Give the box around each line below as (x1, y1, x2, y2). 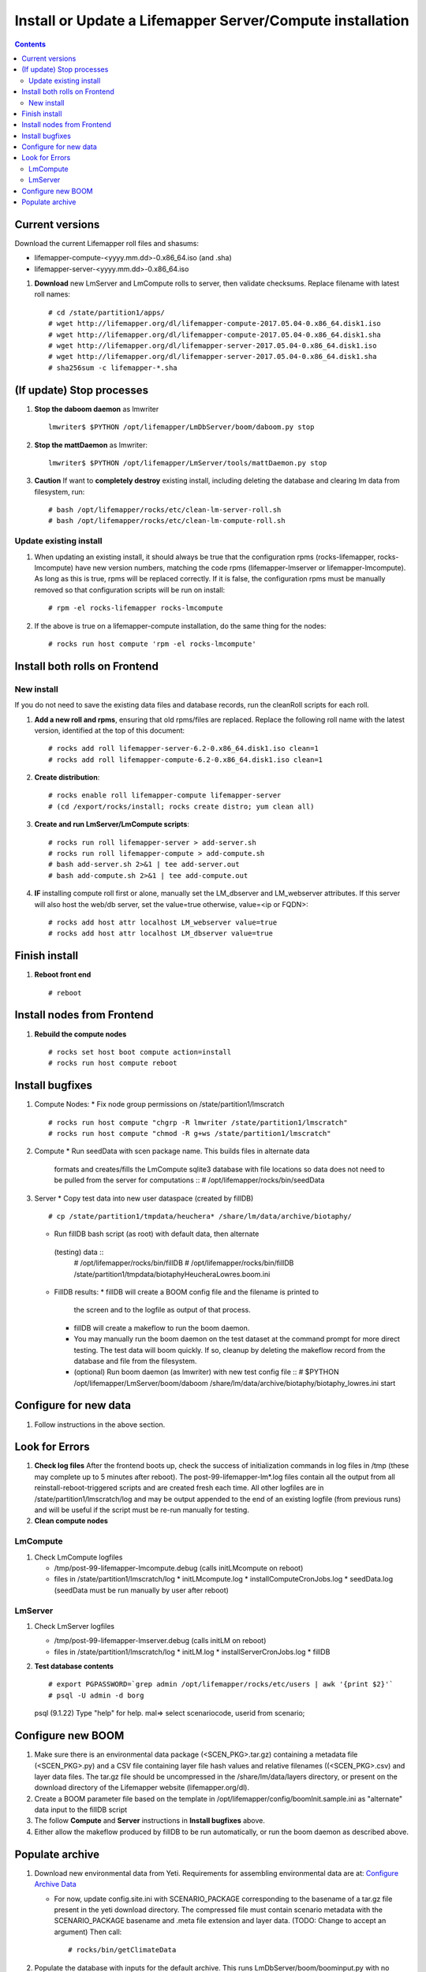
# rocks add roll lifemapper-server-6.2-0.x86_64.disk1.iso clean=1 (48, 744, 319, 753)
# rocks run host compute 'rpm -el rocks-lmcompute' (48, 639, 256, 648)
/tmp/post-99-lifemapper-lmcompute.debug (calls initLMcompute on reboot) (54, 1563, 304, 1573)
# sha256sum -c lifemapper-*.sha (48, 363, 177, 372)
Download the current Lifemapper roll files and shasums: (14, 238, 199, 248)
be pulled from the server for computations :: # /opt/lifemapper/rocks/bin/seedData (54, 1175, 325, 1185)
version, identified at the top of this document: (34, 726, 185, 735)
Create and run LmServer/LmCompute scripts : (34, 820, 189, 829)
